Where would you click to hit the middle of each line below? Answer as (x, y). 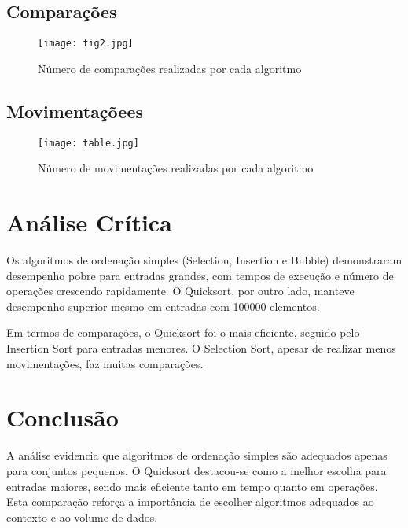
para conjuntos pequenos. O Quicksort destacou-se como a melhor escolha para (197, 470)
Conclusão (62, 417)
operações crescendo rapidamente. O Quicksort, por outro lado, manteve (180, 291)
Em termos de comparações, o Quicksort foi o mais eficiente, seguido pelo (183, 332)
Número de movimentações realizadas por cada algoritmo (176, 168)
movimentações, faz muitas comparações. (105, 363)
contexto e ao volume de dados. (82, 517)
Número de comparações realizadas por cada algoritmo (170, 68)
